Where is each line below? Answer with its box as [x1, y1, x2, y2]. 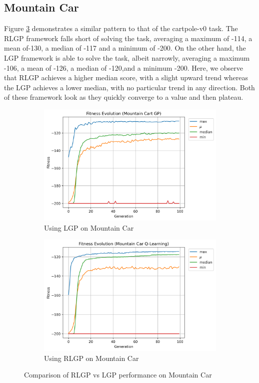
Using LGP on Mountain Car [44, 222, 134, 233]
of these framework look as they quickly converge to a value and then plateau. [4, 92, 243, 102]
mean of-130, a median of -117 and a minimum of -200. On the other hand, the [4, 43, 246, 53]
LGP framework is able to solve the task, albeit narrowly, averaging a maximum [4, 52, 250, 63]
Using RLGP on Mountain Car [44, 352, 139, 363]
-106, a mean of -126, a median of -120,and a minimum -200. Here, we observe [4, 62, 243, 73]
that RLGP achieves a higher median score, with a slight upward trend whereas [4, 72, 248, 83]
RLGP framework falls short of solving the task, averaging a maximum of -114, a [4, 33, 252, 43]
